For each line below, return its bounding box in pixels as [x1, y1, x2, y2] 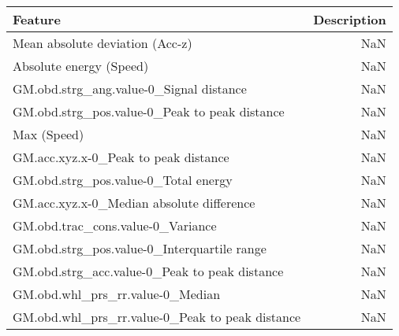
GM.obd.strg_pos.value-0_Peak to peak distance [13, 102, 285, 120]
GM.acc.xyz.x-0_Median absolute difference [13, 194, 255, 212]
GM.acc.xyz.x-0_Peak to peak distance [13, 148, 229, 166]
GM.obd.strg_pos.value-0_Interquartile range [13, 239, 267, 257]
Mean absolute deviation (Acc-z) [13, 34, 192, 52]
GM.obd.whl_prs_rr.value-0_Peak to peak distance [13, 308, 301, 326]
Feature [13, 10, 61, 28]
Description [313, 10, 386, 28]
